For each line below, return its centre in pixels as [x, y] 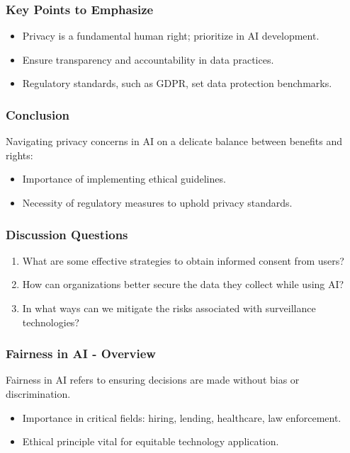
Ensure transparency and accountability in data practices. [148, 59]
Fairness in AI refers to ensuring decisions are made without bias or [153, 380]
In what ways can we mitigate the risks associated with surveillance [169, 308]
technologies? [51, 322]
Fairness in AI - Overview [81, 354]
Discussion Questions [67, 234]
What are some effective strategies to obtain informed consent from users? [183, 260]
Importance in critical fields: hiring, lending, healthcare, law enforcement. [182, 417]
